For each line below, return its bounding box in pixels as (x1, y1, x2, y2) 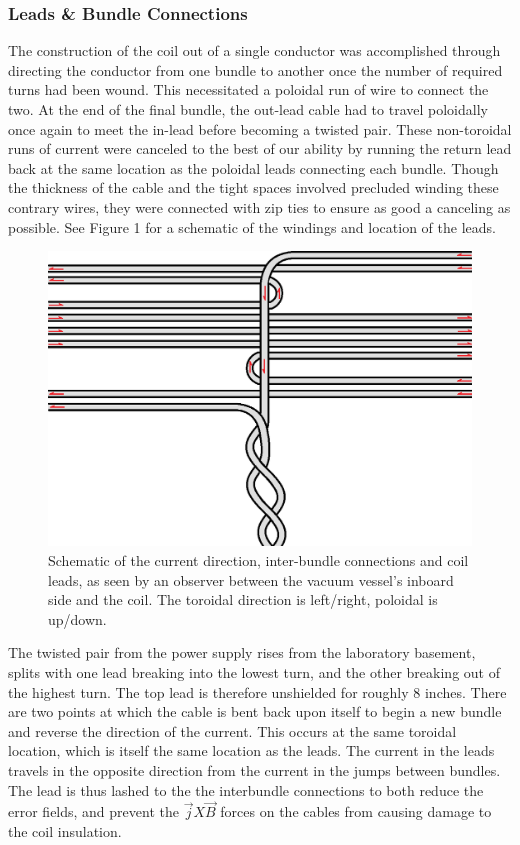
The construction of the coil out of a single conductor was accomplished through (8, 40, 501, 61)
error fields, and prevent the (8, 801, 179, 822)
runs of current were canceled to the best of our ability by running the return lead (8, 138, 512, 159)
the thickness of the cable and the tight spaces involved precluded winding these (8, 177, 499, 198)
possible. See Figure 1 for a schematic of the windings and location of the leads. (8, 216, 496, 237)
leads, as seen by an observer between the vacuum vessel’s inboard (48, 569, 454, 590)
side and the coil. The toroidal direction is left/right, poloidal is (48, 589, 438, 610)
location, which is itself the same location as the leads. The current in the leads (8, 740, 495, 761)
